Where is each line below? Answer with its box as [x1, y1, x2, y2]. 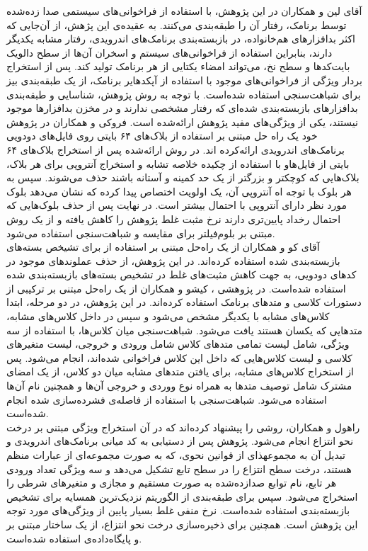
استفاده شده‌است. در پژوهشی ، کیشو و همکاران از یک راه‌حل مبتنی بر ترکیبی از [6, 280, 346, 295]
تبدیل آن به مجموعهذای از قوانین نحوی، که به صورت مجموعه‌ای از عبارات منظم [6, 448, 345, 462]
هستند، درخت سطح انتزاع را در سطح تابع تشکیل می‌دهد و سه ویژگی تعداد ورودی [6, 461, 352, 476]
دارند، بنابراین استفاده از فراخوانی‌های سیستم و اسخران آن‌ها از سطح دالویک [6, 45, 333, 59]
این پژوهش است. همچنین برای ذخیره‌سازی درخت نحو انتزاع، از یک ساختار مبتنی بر [6, 516, 358, 531]
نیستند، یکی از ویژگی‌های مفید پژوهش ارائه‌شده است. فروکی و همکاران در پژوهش [6, 114, 358, 129]
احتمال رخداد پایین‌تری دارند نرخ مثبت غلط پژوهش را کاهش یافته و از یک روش [6, 211, 341, 226]
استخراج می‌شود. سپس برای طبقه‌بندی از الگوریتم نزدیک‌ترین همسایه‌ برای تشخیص [6, 489, 358, 504]
